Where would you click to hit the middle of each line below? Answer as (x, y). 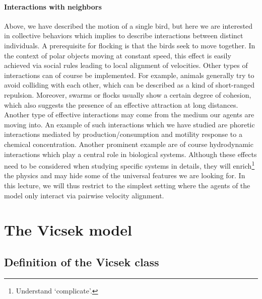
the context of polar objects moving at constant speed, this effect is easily (118, 55)
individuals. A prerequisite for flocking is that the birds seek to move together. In (130, 45)
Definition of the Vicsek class (82, 261)
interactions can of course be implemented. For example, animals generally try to (129, 75)
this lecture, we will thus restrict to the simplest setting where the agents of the (127, 185)
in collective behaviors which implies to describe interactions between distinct (124, 35)
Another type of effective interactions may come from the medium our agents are (129, 115)
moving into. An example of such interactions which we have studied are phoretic (129, 124)
